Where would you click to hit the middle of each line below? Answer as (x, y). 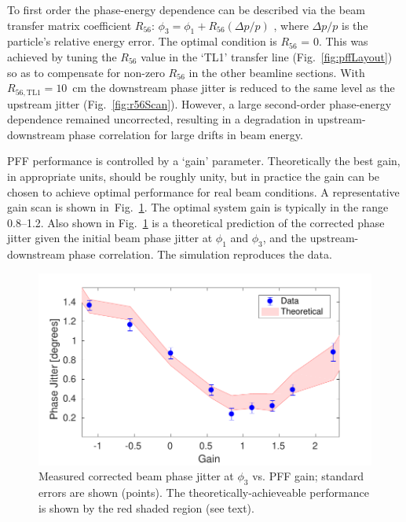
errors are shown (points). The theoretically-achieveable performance (204, 493)
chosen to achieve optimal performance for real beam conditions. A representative (203, 191)
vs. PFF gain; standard (308, 476)
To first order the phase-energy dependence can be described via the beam (186, 9)
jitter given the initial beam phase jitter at (110, 238)
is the (355, 25)
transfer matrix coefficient (69, 25)
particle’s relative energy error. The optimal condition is (142, 41)
